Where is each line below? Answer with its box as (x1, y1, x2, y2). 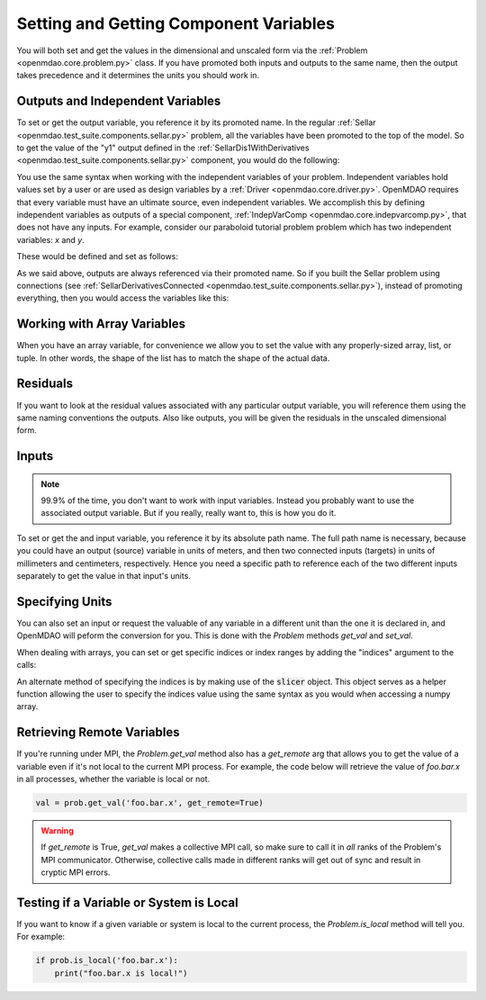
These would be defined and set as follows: (16, 251, 179, 262)
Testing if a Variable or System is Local (16, 895, 238, 910)
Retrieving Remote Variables (16, 725, 180, 740)
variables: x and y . (16, 234, 85, 245)
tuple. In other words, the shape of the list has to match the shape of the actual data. (16, 352, 330, 364)
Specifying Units (16, 594, 112, 609)
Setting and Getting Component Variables (16, 14, 335, 33)
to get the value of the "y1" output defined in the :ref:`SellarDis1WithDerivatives (16, 142, 310, 153)
